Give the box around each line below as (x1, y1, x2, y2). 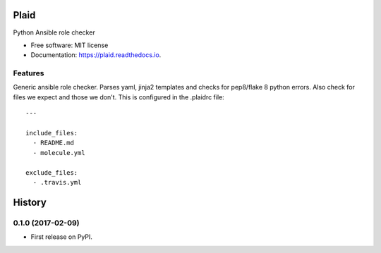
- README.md (32, 139, 74, 147)
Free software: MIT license (30, 41, 109, 49)
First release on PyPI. (30, 233, 93, 241)
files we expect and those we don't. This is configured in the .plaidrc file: (13, 92, 225, 101)
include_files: (25, 129, 78, 137)
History (13, 196, 47, 208)
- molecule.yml (32, 149, 85, 156)
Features (13, 68, 44, 78)
